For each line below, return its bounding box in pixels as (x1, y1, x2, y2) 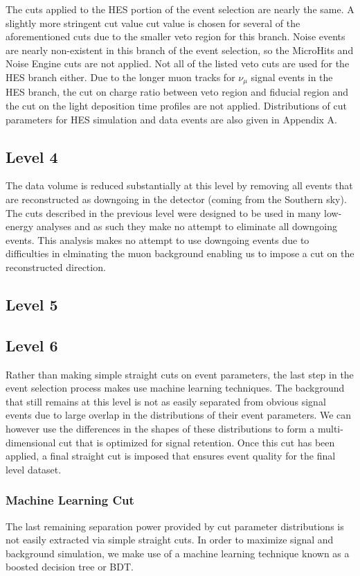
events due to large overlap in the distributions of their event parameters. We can (6, 408, 352, 422)
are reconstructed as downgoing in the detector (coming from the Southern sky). (6, 192, 347, 206)
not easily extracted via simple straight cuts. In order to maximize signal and (6, 532, 334, 547)
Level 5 (6, 293, 58, 315)
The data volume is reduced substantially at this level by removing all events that (6, 178, 353, 193)
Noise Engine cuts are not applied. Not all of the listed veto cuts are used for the (6, 56, 350, 71)
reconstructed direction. (6, 259, 106, 274)
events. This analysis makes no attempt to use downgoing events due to (6, 232, 309, 247)
